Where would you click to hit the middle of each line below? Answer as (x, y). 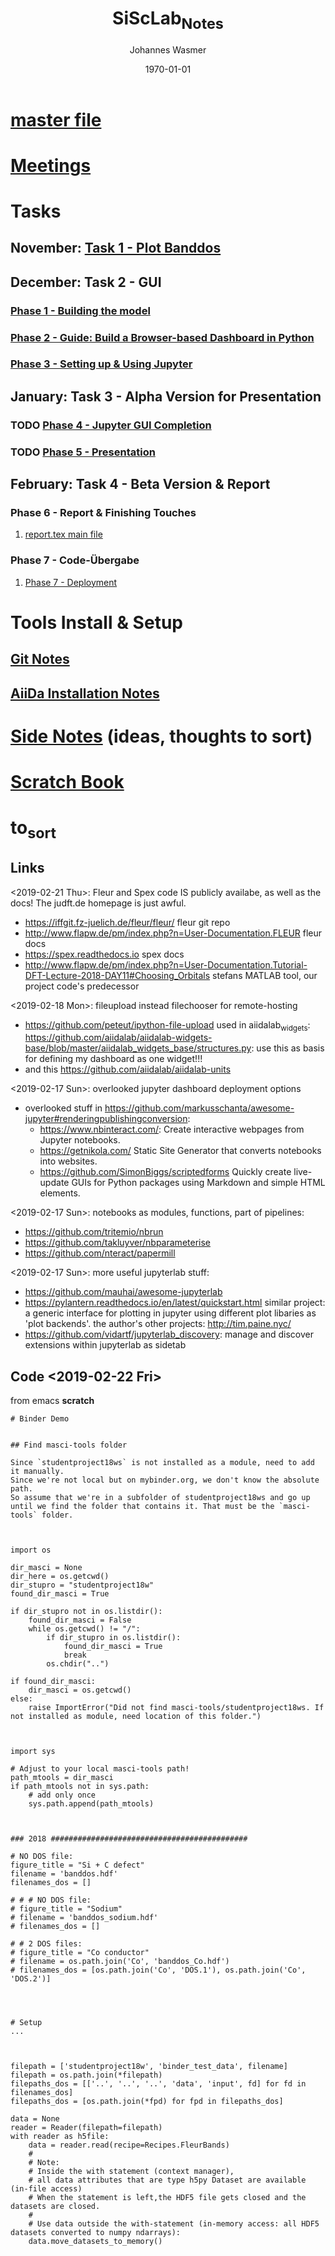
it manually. (37, 1472)
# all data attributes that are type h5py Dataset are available (167, 2180)
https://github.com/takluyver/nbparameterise (117, 1243)
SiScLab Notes (168, 20)
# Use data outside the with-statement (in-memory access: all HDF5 (174, 2224)
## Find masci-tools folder (69, 1445)
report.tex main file (63, 534)
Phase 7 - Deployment (71, 582)
